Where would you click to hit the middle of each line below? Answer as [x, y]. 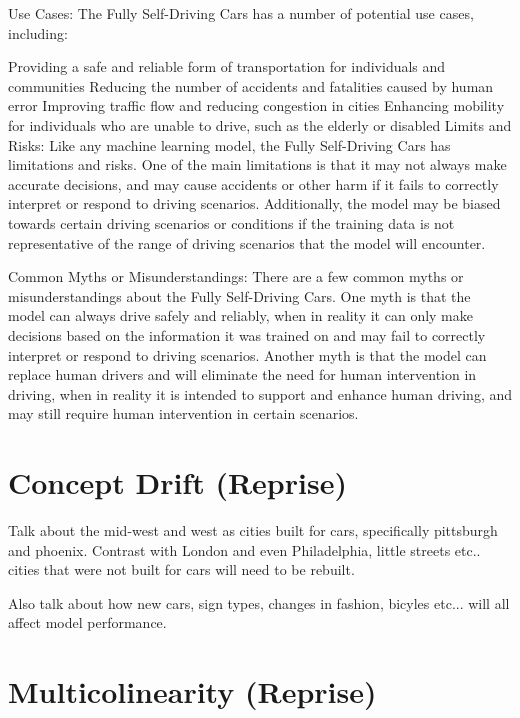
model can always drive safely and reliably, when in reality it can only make [240, 315]
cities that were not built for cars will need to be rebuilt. [181, 569]
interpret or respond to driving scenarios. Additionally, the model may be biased [254, 203]
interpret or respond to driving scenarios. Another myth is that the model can [247, 354]
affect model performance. [87, 622]
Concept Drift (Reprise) [177, 482]
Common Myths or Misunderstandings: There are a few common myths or [236, 276]
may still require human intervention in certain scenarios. [183, 413]
